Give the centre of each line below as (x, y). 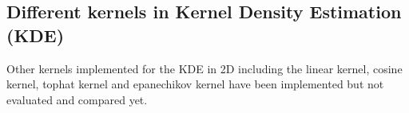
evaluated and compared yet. (77, 99)
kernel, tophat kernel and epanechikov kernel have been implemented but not (195, 84)
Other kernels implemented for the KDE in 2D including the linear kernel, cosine (204, 68)
